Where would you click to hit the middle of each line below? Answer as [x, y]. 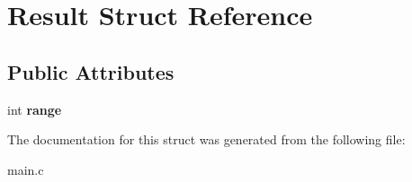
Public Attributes [91, 71]
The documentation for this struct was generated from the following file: [206, 139]
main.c [26, 169]
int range [35, 109]
